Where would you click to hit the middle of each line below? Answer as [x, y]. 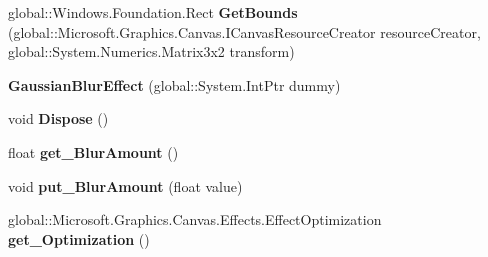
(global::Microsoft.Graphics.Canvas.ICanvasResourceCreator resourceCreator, [244, 31]
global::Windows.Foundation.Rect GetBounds [153, 12]
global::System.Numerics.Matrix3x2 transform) [151, 51]
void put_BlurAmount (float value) [125, 185]
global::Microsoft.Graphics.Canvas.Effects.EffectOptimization [195, 219]
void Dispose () [58, 118]
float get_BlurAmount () [93, 151]
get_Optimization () [79, 238]
